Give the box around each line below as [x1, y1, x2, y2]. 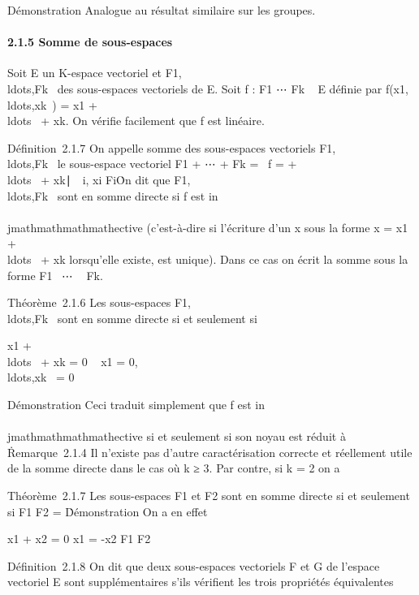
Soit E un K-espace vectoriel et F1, [7, 64, 182, 81]
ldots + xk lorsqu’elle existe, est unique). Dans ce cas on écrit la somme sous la [7, 250, 408, 267]
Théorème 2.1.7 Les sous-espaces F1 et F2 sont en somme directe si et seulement [7, 487, 410, 504]
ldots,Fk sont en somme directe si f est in [7, 187, 218, 204]
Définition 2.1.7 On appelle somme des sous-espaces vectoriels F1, [7, 139, 336, 156]
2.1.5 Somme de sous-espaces [7, 33, 173, 50]
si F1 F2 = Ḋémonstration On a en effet [7, 502, 208, 520]
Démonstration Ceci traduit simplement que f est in [7, 396, 266, 413]
